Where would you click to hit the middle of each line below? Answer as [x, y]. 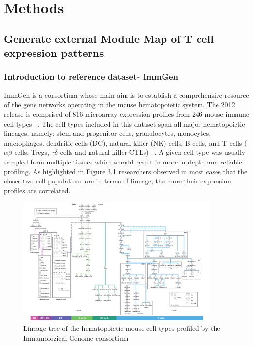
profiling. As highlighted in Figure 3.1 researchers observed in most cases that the [126, 171]
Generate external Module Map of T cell [109, 38]
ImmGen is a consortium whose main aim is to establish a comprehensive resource [126, 95]
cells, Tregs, [32, 152]
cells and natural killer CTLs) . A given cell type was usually [153, 152]
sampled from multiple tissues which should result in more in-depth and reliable [123, 161]
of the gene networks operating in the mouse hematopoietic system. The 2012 [119, 104]
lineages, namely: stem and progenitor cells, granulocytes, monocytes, [108, 133]
